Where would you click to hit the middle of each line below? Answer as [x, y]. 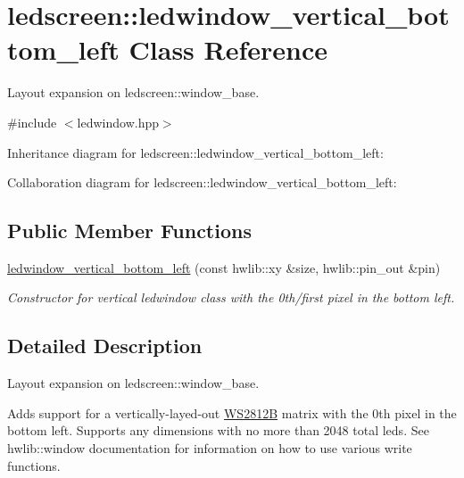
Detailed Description [105, 346]
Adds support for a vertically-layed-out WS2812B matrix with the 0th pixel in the [232, 412]
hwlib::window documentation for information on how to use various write [210, 448]
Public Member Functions [129, 231]
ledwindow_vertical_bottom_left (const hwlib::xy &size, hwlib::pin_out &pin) [224, 267]
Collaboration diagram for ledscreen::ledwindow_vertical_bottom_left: [202, 182]
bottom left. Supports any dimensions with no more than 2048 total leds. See [218, 430]
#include [32, 122]
